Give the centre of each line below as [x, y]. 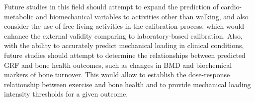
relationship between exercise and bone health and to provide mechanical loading [127, 84]
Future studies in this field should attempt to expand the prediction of [111, 6]
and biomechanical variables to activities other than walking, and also [142, 16]
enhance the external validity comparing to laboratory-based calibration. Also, [123, 35]
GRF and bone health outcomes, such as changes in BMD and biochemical [118, 65]
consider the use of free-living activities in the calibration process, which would [124, 26]
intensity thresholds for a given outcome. [66, 94]
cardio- [231, 6]
